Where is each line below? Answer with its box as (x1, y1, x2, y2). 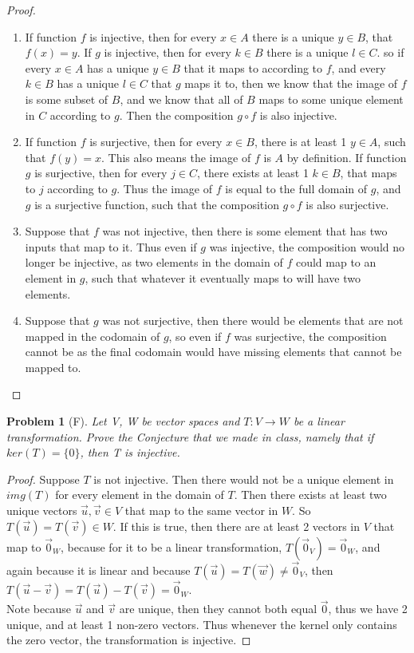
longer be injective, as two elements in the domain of (25, 254, 283, 271)
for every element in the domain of (55, 486, 224, 503)
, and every (331, 59, 386, 76)
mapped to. (25, 358, 81, 375)
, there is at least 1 (254, 133, 347, 150)
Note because (6, 600, 71, 617)
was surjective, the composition (234, 327, 387, 344)
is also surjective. (306, 196, 389, 212)
